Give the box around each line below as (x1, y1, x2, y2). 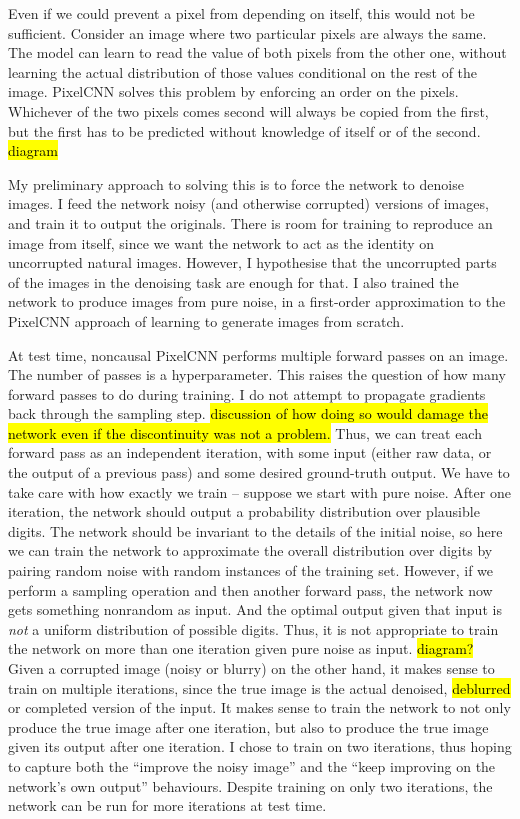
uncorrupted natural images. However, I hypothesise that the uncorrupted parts (8, 252, 497, 273)
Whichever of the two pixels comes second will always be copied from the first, (8, 100, 489, 121)
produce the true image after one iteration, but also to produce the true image (8, 716, 489, 737)
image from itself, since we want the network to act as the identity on (8, 232, 435, 253)
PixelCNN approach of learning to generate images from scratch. (8, 310, 405, 331)
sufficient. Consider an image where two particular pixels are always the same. (8, 22, 487, 43)
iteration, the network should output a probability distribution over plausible (8, 501, 480, 522)
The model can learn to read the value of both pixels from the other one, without (8, 42, 507, 63)
